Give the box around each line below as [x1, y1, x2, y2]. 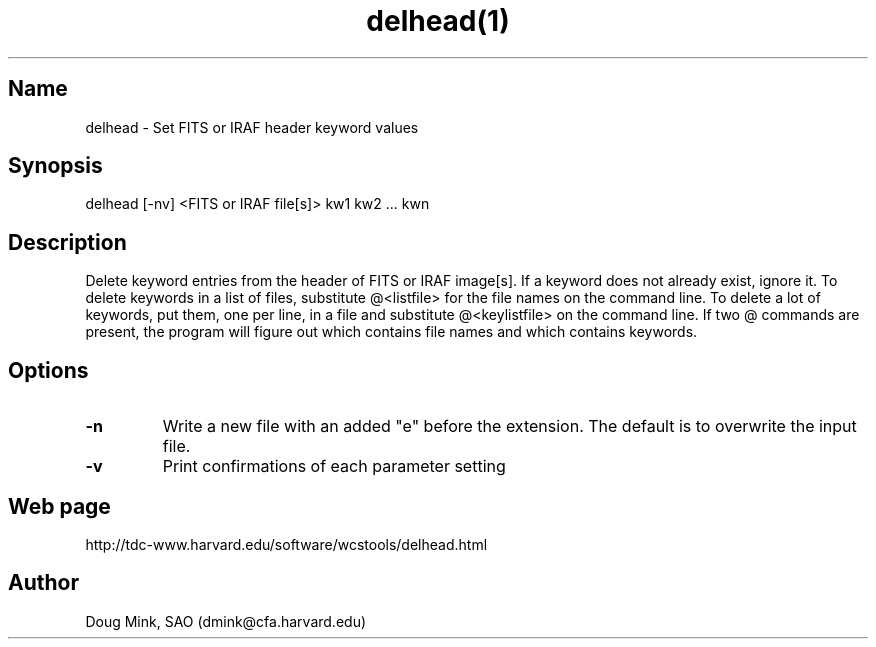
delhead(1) [366, 4, 510, 38]
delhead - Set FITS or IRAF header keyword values [85, 118, 419, 136]
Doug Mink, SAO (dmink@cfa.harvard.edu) [85, 612, 367, 630]
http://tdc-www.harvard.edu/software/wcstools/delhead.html [85, 535, 488, 553]
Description [8, 229, 127, 255]
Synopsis [8, 153, 103, 179]
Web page [8, 493, 111, 519]
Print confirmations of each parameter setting [162, 456, 506, 477]
